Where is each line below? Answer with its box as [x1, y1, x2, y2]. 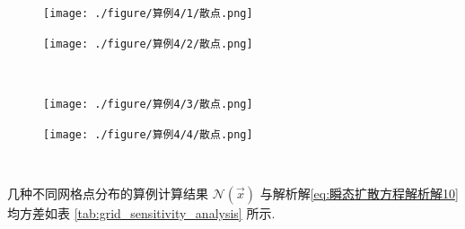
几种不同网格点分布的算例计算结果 [7, 183, 208, 202]
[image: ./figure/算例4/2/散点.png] [43, 37, 253, 50]
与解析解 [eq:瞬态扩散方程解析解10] [259, 183, 459, 202]
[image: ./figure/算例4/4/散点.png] [43, 128, 253, 141]
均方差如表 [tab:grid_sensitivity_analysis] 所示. [7, 203, 276, 222]
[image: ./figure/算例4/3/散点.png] [43, 97, 253, 110]
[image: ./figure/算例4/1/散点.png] [43, 7, 253, 20]
